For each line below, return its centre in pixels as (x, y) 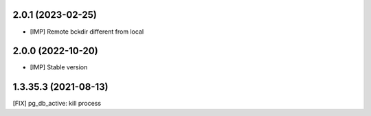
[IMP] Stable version (59, 67)
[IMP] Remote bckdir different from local (87, 32)
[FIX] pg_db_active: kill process (57, 104)
